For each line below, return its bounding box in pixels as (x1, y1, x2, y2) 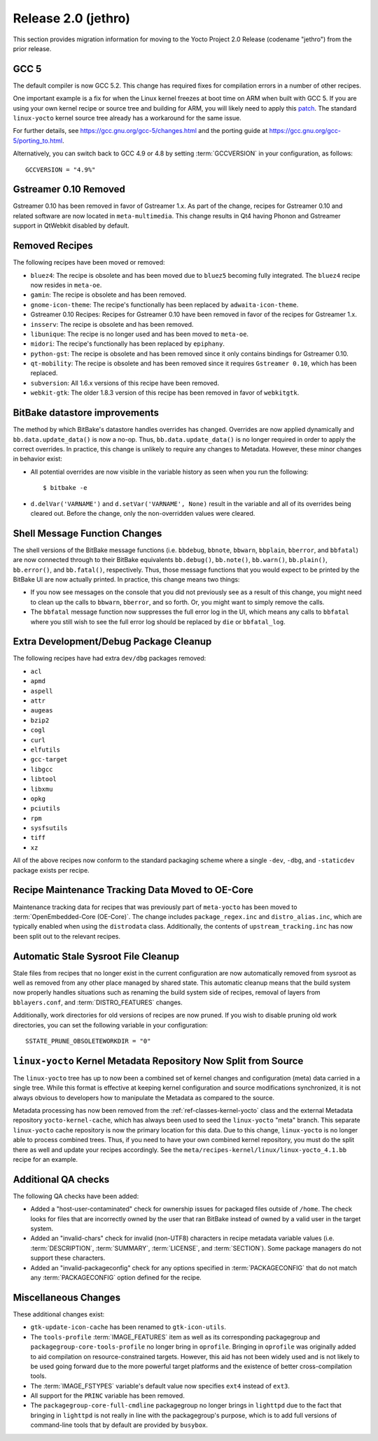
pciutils (30, 805, 61, 813)
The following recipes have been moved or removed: (13, 258, 165, 267)
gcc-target (30, 756, 68, 764)
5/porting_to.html (13, 136, 63, 145)
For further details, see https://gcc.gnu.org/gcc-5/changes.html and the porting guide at (13, 127, 268, 135)
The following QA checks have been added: (13, 1192, 139, 1200)
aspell (30, 687, 53, 695)
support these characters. (30, 1253, 106, 1263)
